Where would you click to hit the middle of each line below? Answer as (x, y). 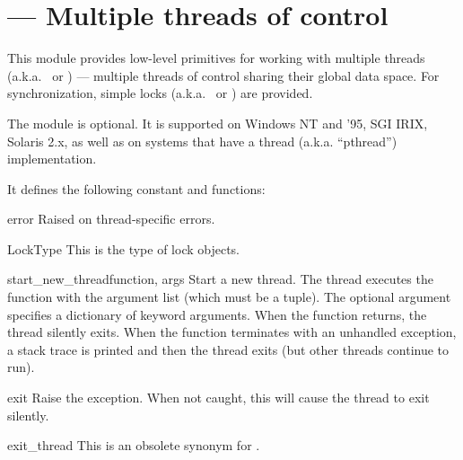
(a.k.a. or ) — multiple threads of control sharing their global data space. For (223, 75)
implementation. (52, 159)
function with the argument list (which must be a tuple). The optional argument (229, 297)
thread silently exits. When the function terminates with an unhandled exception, (232, 332)
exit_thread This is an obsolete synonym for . (134, 445)
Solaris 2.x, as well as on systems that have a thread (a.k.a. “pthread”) (202, 141)
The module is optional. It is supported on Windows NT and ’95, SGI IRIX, (218, 123)
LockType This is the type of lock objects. (124, 248)
